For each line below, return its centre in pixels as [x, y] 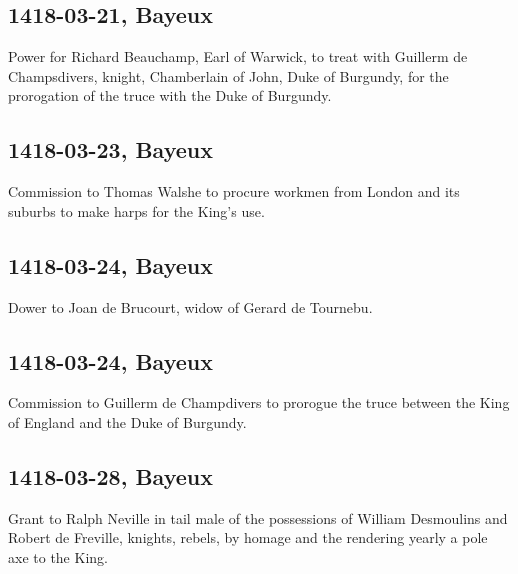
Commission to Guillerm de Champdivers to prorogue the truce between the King [259, 402]
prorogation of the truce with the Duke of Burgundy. [170, 95]
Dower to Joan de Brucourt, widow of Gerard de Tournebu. [190, 306]
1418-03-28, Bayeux [110, 475]
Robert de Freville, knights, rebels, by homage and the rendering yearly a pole [248, 537]
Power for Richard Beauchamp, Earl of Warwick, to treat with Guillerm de [238, 56]
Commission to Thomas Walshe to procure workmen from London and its [234, 191]
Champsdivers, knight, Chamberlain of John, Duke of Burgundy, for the [228, 75]
